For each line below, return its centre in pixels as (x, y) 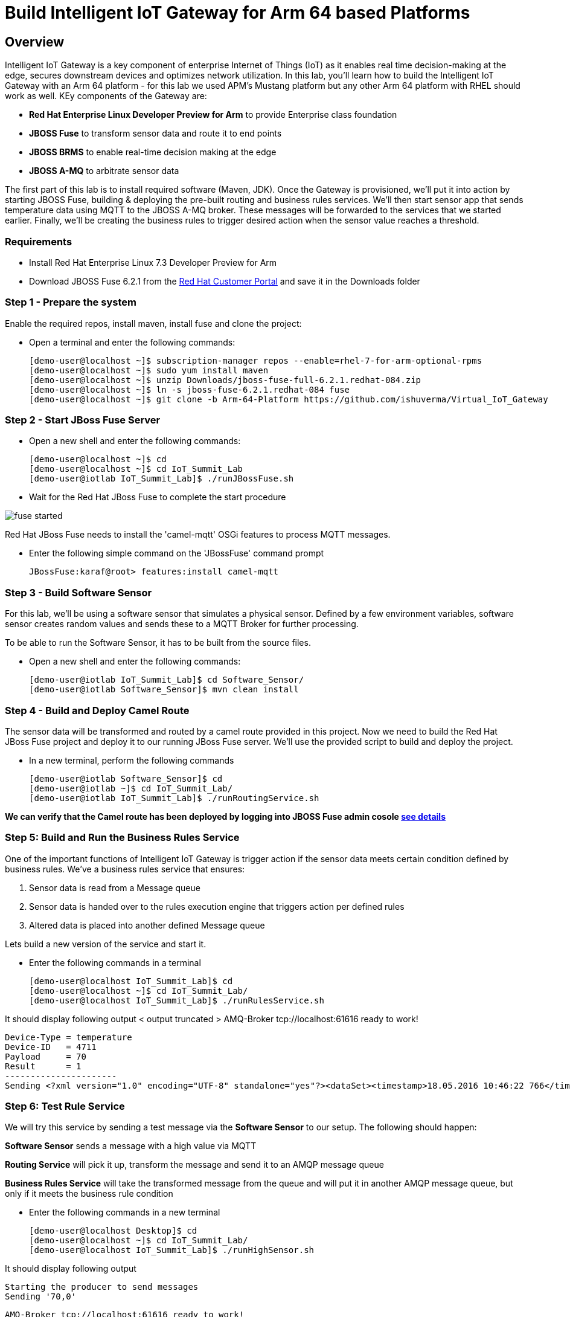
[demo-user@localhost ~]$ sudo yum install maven (149, 370)
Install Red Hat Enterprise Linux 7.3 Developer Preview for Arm (153, 262)
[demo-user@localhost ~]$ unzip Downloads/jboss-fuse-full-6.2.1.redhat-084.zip (225, 380)
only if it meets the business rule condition (89, 1194)
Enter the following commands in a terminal (115, 962)
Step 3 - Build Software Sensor (78, 592)
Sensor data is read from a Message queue (115, 887)
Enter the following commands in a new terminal (125, 1212)
